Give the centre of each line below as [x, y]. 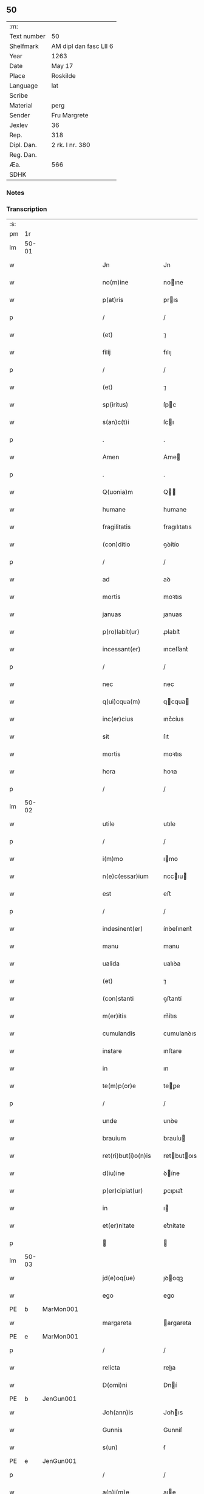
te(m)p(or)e [119, 1086]
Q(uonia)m [118, 492]
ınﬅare [172, 1051]
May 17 [62, 66]
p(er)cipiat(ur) [123, 1191]
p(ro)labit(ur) [121, 632]
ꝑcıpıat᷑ [173, 1191]
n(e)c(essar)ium [125, 876]
